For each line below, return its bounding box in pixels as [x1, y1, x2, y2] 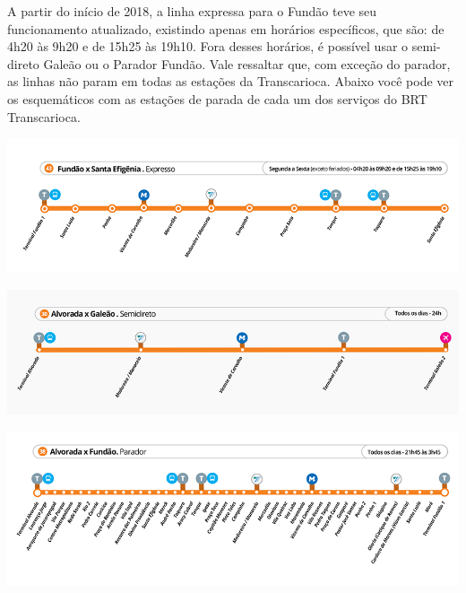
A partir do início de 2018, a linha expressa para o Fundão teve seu [7, 2, 377, 20]
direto [7, 54, 39, 73]
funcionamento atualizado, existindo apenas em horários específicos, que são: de [7, 19, 444, 38]
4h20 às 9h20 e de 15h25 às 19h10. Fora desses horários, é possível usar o [7, 37, 409, 56]
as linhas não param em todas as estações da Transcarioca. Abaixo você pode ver [7, 72, 454, 91]
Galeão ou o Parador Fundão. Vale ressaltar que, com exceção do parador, [43, 54, 451, 73]
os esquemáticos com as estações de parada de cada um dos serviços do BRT [7, 89, 427, 108]
